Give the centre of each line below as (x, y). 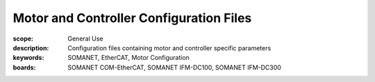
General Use (85, 39)
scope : (23, 39)
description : (31, 48)
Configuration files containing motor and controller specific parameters (169, 48)
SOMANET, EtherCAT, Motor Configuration (129, 58)
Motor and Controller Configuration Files (132, 18)
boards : (24, 67)
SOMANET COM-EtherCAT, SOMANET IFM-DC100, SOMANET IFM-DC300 (174, 67)
